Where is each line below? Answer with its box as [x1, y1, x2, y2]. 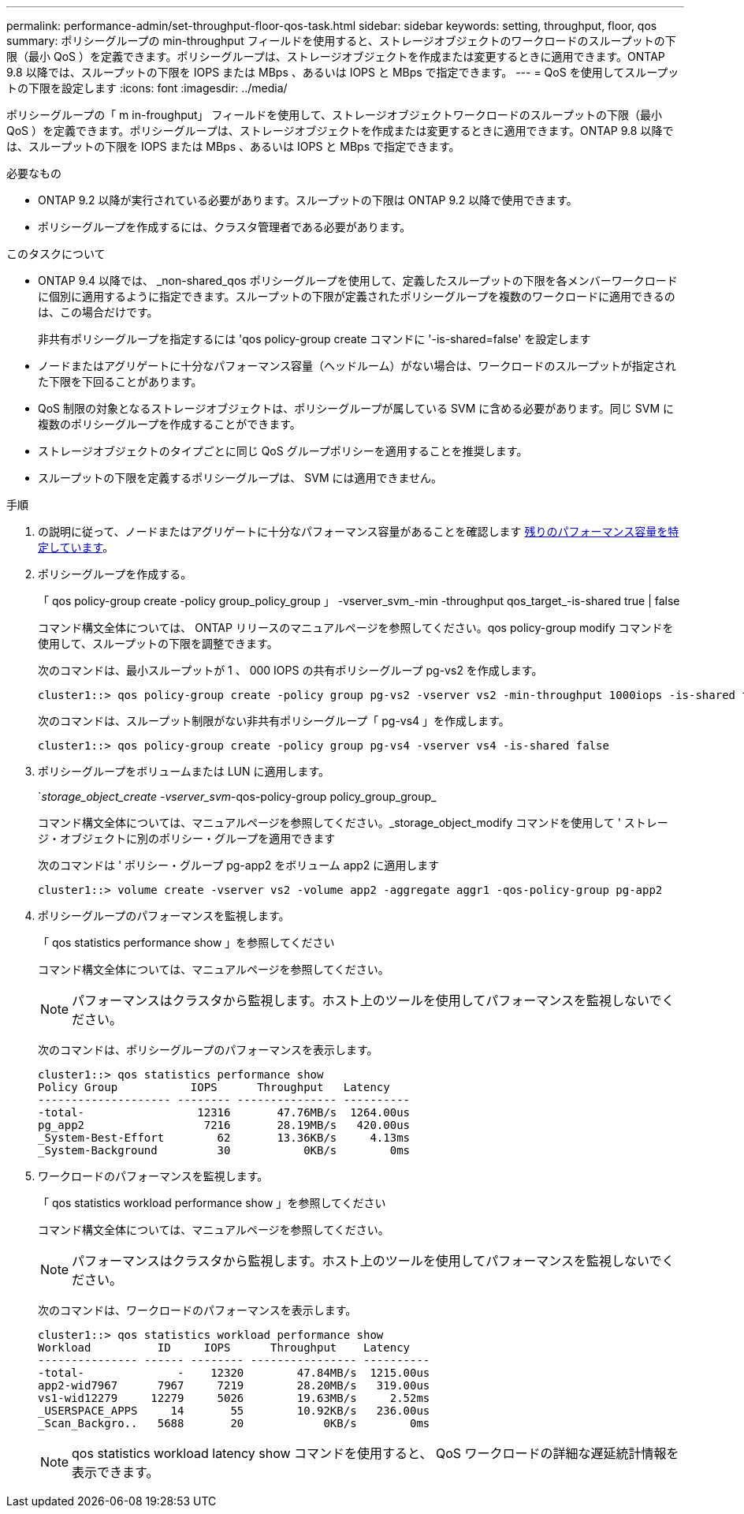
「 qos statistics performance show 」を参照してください [38, 936, 335, 949]
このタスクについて [6, 247, 106, 260]
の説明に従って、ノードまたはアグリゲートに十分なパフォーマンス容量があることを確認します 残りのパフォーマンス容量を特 [38, 525, 679, 538]
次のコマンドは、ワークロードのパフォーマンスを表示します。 [38, 1303, 357, 1317]
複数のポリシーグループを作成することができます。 [38, 417, 301, 431]
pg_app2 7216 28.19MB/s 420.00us [38, 1119, 411, 1131]
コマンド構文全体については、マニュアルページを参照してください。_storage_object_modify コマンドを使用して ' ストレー [38, 816, 668, 829]
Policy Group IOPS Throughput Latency [38, 1081, 390, 1093]
